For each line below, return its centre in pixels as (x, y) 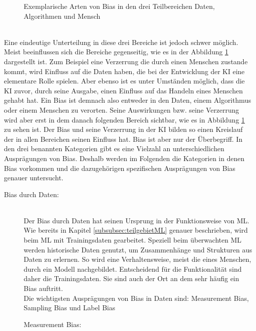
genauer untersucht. (34, 178)
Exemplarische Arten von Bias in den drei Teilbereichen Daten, (119, 6)
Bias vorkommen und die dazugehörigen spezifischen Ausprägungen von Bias (120, 168)
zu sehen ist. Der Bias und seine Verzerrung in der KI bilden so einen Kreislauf (124, 129)
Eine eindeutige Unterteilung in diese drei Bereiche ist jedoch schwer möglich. (121, 42)
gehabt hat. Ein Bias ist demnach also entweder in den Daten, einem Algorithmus (128, 100)
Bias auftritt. (43, 288)
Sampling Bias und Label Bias (70, 308)
